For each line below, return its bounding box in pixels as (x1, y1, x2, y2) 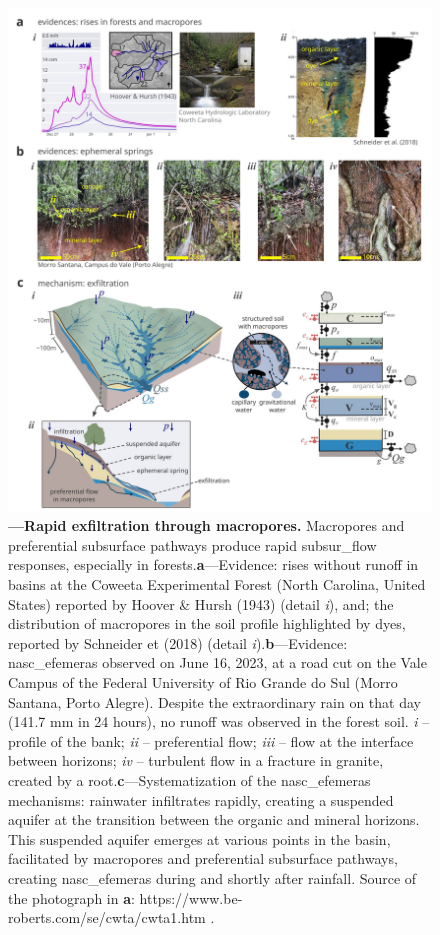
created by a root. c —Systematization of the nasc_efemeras (8, 769, 371, 790)
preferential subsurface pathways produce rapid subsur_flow (8, 534, 377, 555)
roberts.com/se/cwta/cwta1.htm (8, 907, 206, 928)
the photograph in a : (8, 887, 135, 908)
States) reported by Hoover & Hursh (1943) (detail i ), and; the (8, 593, 394, 614)
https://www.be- (139, 887, 243, 908)
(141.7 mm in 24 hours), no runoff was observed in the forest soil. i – (8, 711, 430, 732)
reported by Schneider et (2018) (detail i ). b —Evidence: (8, 632, 348, 653)
